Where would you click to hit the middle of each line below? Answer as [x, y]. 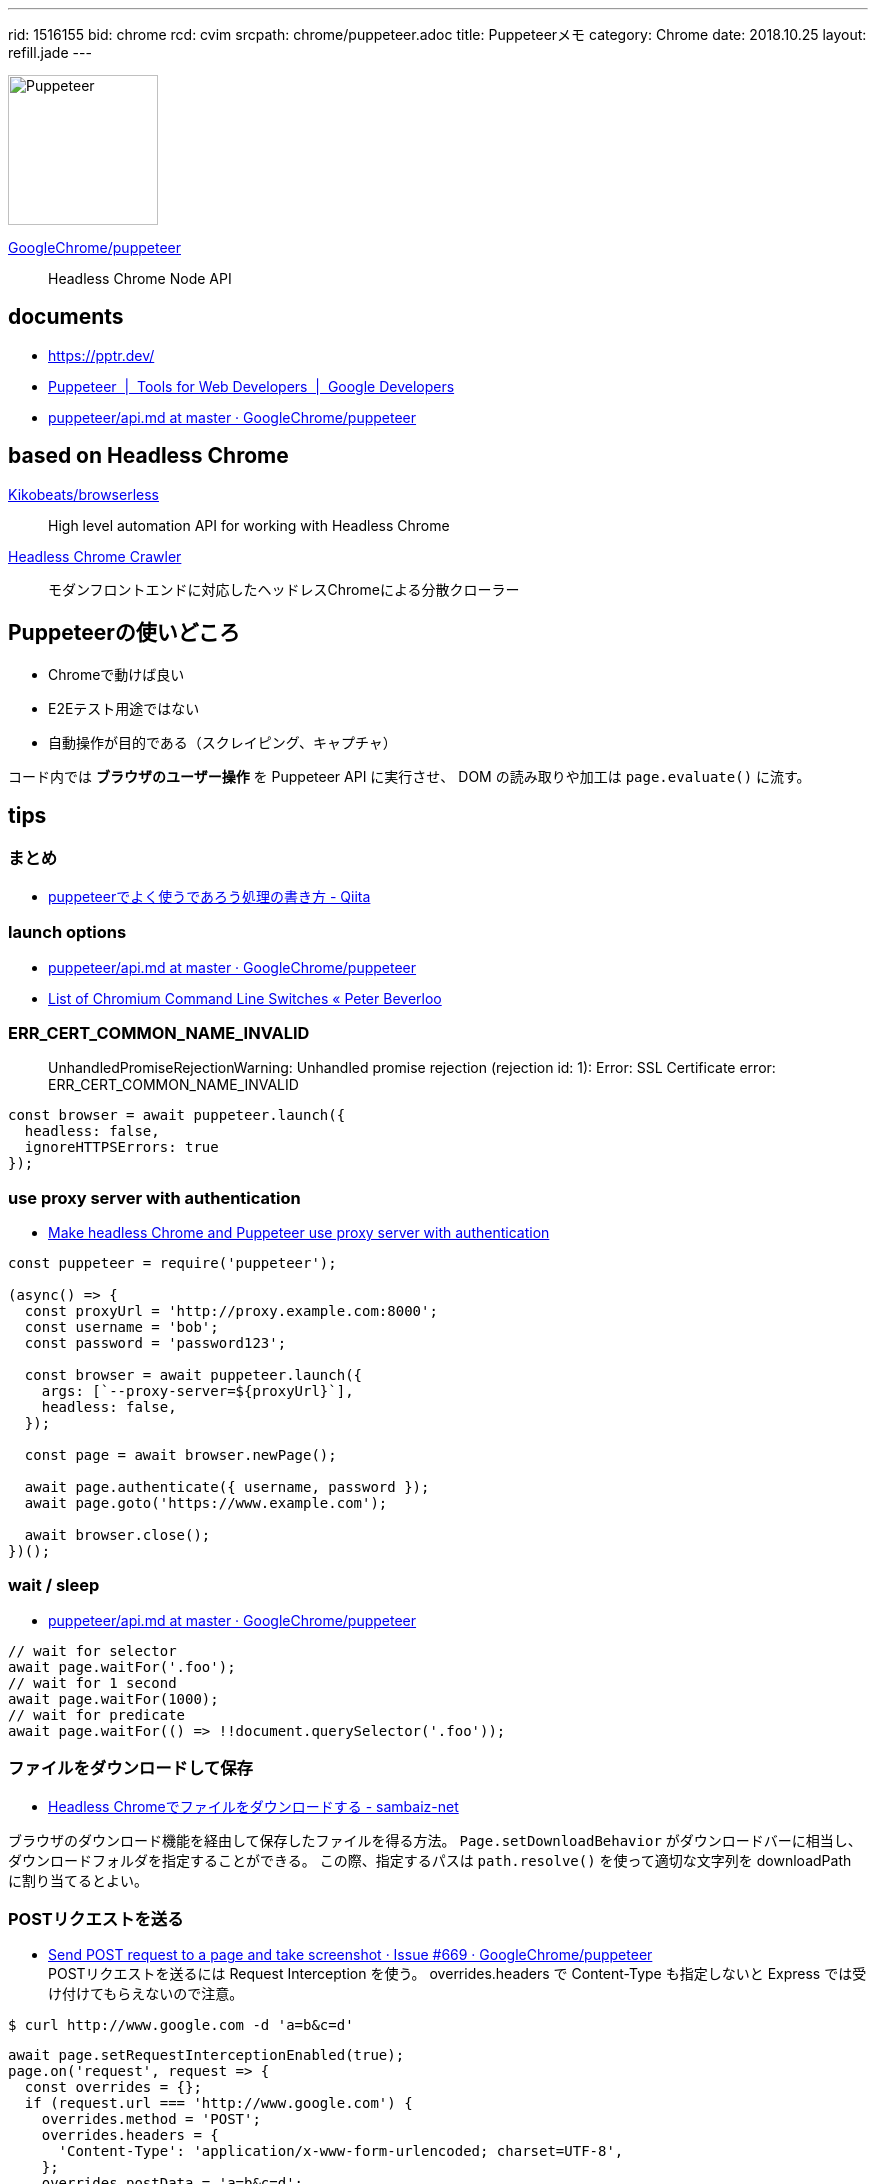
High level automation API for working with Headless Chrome [249, 525]
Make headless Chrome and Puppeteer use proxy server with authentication [299, 1232]
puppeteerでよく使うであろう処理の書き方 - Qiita [209, 896]
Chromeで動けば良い [116, 674]
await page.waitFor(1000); [113, 1698]
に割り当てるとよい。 [78, 1880]
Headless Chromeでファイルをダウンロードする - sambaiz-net [253, 1806]
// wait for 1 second [92, 1682]
